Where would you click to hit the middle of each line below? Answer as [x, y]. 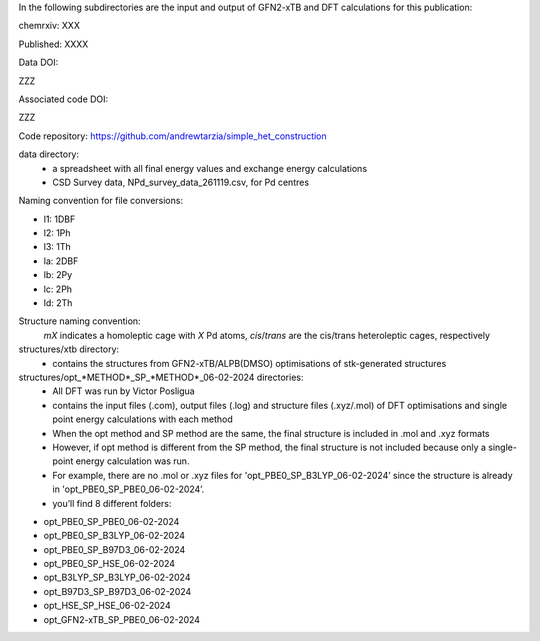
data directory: [49, 154]
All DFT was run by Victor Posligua [123, 391]
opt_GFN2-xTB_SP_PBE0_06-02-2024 [121, 619]
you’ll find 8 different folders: [112, 503]
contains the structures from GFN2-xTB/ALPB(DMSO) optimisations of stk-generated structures [249, 363]
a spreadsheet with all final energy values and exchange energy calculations [210, 168]
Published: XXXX [53, 44]
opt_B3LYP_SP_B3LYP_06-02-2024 [117, 577]
